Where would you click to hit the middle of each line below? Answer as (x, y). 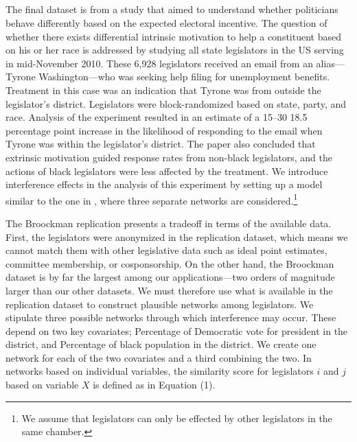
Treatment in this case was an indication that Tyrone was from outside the (163, 90)
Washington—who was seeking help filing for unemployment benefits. (184, 77)
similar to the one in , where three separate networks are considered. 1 (152, 199)
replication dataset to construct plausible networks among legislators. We (160, 304)
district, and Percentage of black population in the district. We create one (161, 344)
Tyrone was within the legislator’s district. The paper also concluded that (161, 144)
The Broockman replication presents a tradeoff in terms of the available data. (169, 223)
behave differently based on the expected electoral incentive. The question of (166, 22)
